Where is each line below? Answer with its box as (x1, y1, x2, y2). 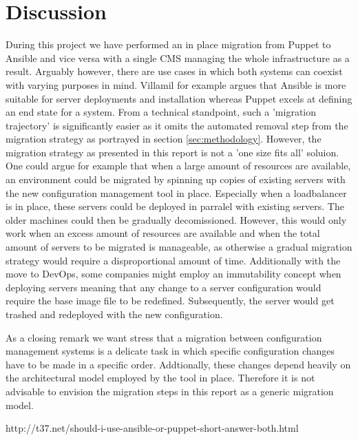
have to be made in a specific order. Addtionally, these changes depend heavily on (6, 357, 351, 371)
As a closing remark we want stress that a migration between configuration (6, 330, 322, 344)
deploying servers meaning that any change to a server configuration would (6, 280, 322, 294)
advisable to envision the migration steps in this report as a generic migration (6, 384, 334, 398)
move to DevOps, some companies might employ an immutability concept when (6, 266, 341, 281)
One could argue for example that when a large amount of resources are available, (6, 158, 351, 173)
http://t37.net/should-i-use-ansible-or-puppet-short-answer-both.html (6, 421, 299, 435)
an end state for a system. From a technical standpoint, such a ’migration (6, 105, 317, 119)
